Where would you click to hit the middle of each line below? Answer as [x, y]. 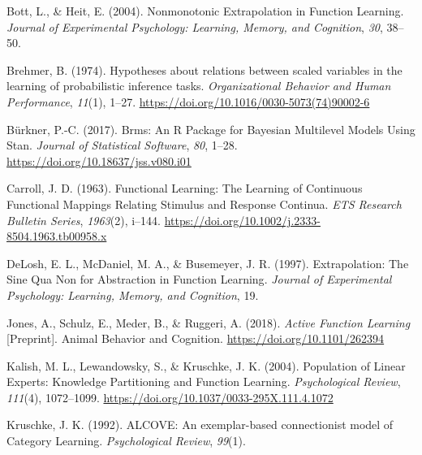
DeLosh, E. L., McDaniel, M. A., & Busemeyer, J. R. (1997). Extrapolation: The [208, 263]
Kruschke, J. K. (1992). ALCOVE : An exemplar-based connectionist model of [200, 425]
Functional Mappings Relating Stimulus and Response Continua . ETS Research [204, 204]
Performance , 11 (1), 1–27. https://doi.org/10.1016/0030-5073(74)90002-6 [188, 101]
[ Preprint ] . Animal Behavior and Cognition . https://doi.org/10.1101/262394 [196, 338]
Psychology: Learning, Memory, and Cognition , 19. [133, 295]
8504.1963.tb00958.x [57, 236]
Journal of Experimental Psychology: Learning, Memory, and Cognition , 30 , [195, 26]
